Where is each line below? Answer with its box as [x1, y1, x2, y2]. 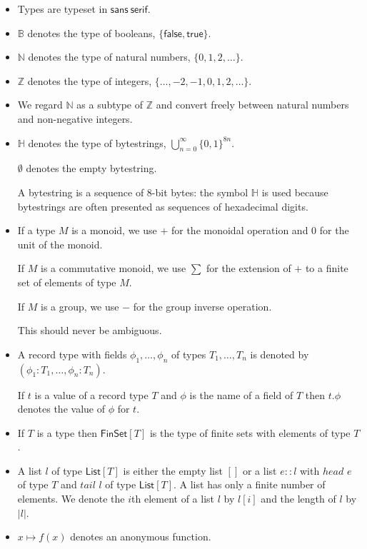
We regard [17, 97, 63, 112]
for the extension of [206, 261, 291, 276]
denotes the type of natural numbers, [28, 49, 191, 64]
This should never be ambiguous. [17, 323, 162, 338]
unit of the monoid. [17, 236, 103, 251]
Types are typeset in [17, 1, 108, 16]
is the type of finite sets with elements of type [149, 425, 351, 440]
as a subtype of [76, 97, 144, 112]
